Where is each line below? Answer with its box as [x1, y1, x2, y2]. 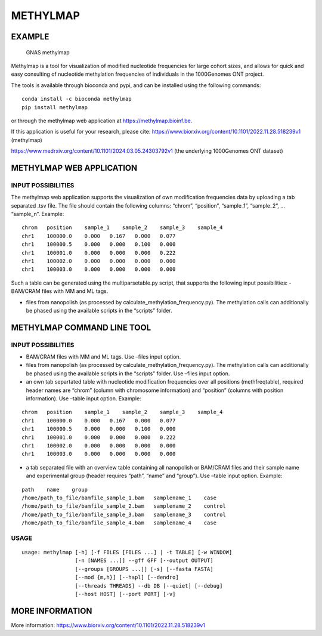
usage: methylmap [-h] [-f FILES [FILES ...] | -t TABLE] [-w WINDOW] [21, 549, 233, 556]
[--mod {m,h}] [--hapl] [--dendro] [75, 574, 179, 581]
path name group [21, 486, 88, 493]
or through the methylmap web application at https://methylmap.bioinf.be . [11, 117, 193, 124]
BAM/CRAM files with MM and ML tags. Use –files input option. [26, 353, 181, 360]
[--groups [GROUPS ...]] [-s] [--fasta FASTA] [75, 566, 214, 572]
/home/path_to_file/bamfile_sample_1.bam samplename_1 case [21, 494, 217, 501]
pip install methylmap [21, 104, 88, 110]
